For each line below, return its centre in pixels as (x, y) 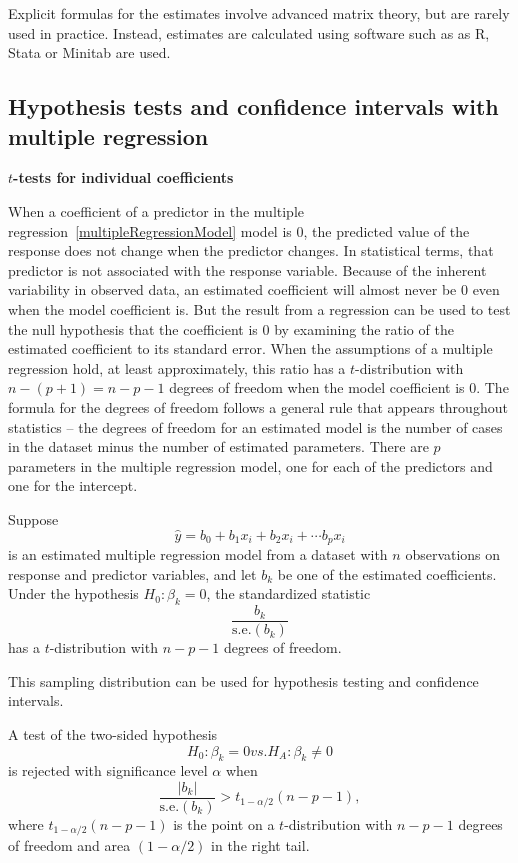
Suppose (33, 518)
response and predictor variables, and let (132, 573)
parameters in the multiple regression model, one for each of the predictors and (250, 465)
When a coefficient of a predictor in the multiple (156, 210)
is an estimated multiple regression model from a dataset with (198, 554)
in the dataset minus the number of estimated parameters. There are (218, 446)
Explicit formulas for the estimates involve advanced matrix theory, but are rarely (259, 13)
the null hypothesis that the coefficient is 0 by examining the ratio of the (231, 328)
